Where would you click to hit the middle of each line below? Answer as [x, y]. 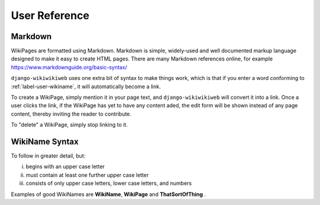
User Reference [50, 15]
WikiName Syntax [45, 142]
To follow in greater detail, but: [48, 156]
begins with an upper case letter [65, 166]
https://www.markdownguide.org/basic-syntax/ [69, 67]
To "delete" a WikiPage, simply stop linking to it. [69, 125]
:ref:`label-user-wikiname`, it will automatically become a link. [86, 87]
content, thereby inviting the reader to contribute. [71, 114]
